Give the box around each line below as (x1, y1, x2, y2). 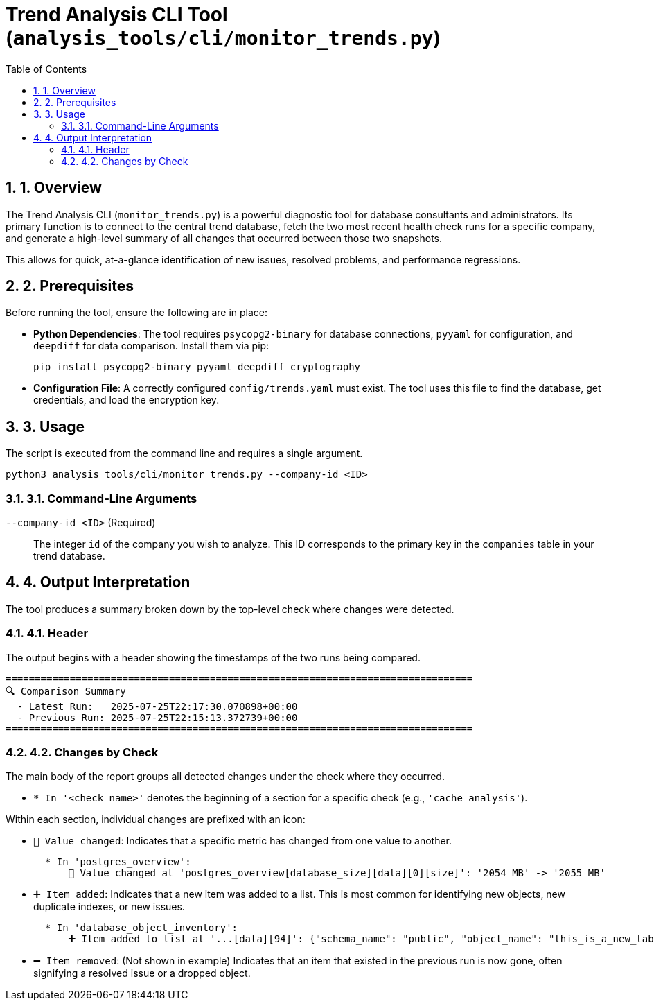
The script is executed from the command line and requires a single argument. (6, 447, 363, 460)
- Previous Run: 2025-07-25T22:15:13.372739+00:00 (17, 711, 298, 723)
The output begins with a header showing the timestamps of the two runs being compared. (6, 651, 421, 664)
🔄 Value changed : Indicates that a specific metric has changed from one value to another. (33, 835, 452, 847)
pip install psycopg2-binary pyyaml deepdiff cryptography (33, 361, 361, 373)
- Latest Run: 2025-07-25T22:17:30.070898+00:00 (17, 700, 298, 712)
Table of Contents (6, 62, 87, 75)
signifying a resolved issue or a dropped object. (33, 967, 251, 980)
